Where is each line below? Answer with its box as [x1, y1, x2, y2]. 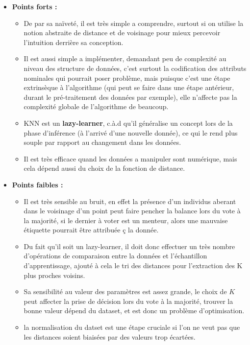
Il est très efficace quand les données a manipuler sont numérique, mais [24, 153, 237, 163]
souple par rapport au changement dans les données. [24, 137, 181, 147]
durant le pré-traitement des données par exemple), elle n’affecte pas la [24, 92, 237, 102]
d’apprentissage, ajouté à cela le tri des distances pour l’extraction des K [24, 260, 243, 271]
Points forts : [12, 1, 57, 11]
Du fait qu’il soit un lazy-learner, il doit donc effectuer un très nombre [24, 241, 235, 251]
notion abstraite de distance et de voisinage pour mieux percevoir [24, 27, 221, 38]
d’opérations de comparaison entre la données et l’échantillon [24, 251, 207, 261]
